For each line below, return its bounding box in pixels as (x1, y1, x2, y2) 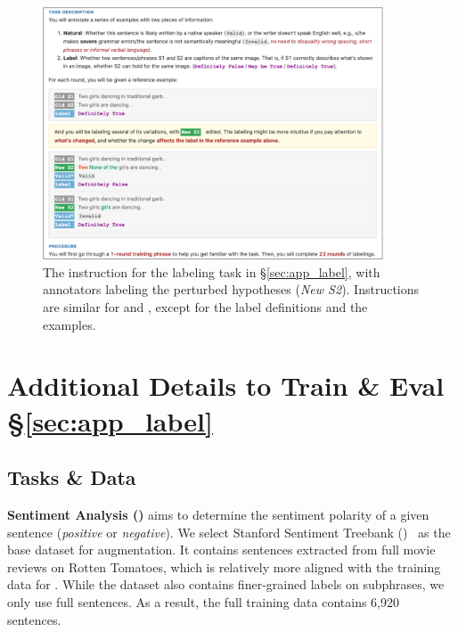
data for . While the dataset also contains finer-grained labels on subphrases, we (7, 575, 445, 594)
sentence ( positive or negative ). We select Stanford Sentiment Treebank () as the (7, 522, 451, 541)
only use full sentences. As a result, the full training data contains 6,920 (7, 592, 399, 611)
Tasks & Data (7, 464, 136, 491)
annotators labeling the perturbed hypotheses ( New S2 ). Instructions (43, 280, 420, 299)
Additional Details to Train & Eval (7, 367, 445, 404)
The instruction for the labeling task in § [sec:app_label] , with (43, 262, 380, 281)
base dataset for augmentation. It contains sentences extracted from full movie (7, 540, 436, 559)
